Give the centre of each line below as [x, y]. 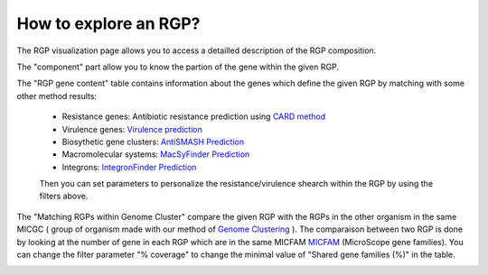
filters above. [64, 196]
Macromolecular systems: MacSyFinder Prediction [156, 154]
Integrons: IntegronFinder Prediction [129, 167]
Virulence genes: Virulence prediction [132, 129]
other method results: [57, 96]
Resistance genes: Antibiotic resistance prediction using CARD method [194, 116]
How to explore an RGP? [108, 23]
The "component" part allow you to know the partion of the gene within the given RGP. [178, 67]
